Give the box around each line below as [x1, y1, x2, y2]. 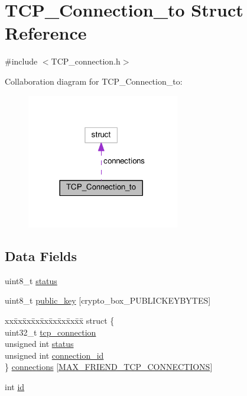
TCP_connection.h [51, 55, 121, 67]
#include [5, 55, 38, 67]
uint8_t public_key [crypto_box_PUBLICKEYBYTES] [5, 294, 211, 307]
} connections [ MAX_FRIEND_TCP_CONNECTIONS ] [5, 360, 213, 373]
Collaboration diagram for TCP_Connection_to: [5, 75, 183, 87]
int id [5, 381, 25, 393]
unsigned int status [5, 337, 74, 350]
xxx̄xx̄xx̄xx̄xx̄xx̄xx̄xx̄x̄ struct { [5, 314, 115, 327]
